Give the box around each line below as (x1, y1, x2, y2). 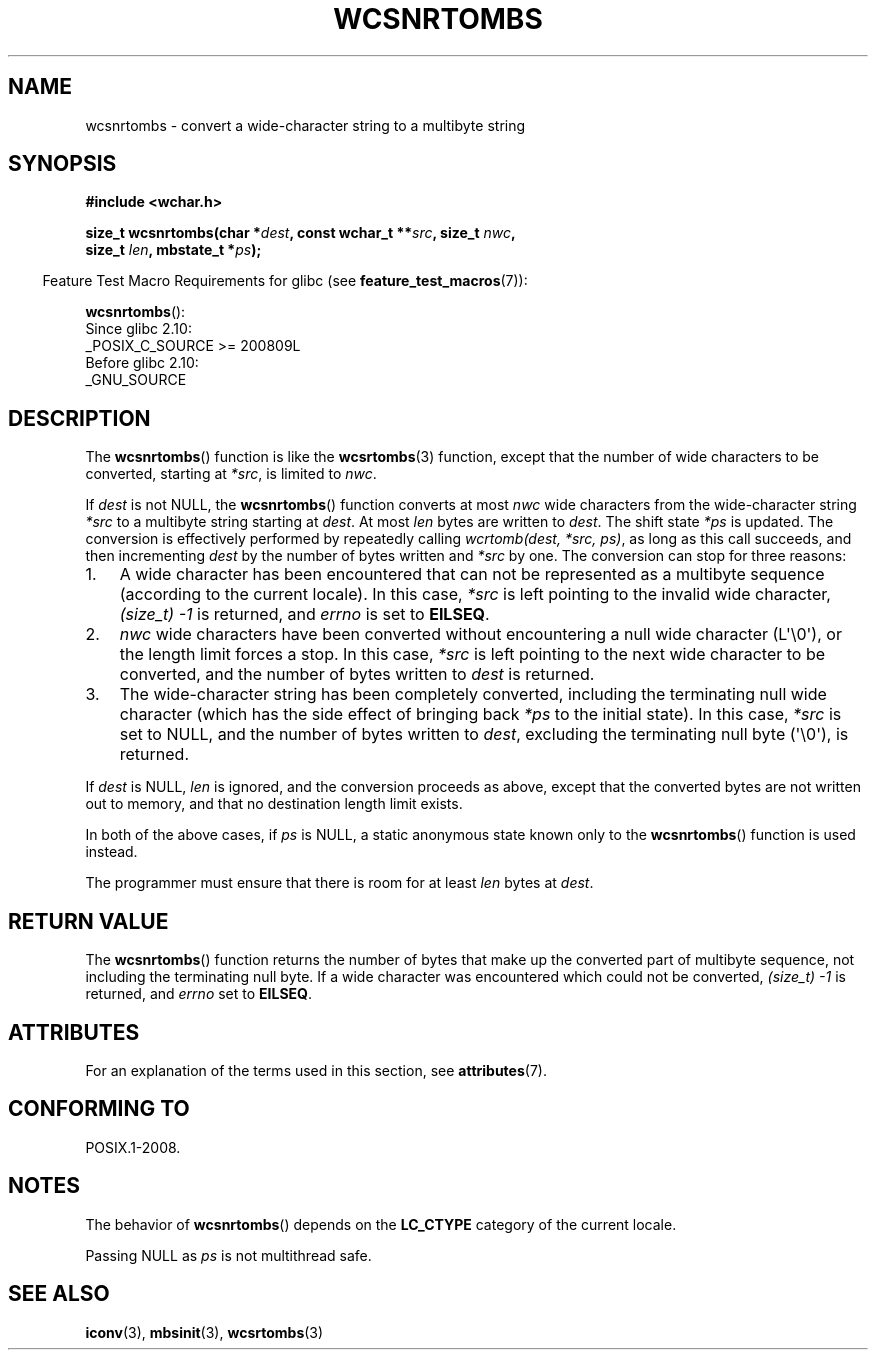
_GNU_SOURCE (85, 371, 187, 389)
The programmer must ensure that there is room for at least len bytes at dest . (85, 874, 594, 892)
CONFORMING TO (8, 1096, 190, 1122)
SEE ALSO (8, 1281, 110, 1307)
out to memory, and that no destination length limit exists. (85, 795, 463, 813)
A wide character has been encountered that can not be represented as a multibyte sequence (119, 564, 825, 585)
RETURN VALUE (8, 908, 169, 934)
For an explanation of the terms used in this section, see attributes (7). (85, 1061, 547, 1079)
